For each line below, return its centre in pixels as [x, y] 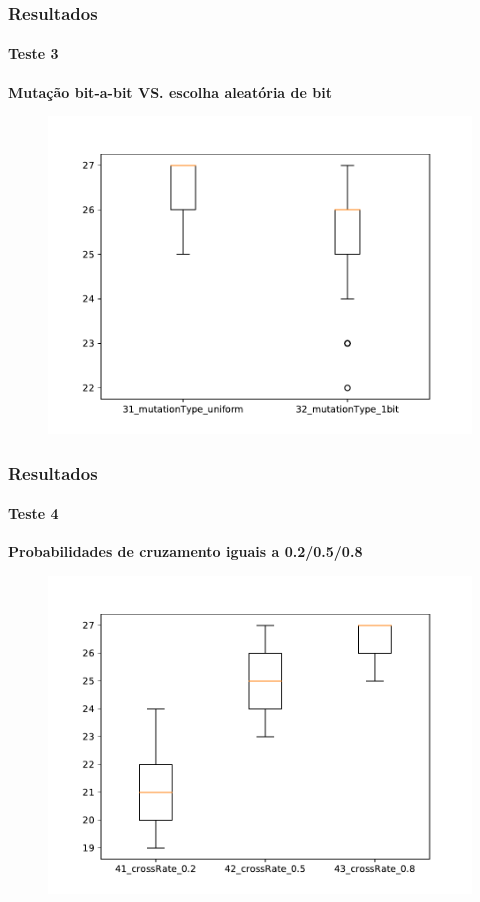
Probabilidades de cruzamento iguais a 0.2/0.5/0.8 [185, 551]
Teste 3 [33, 53]
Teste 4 [33, 513]
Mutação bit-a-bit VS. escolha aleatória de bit [170, 91]
